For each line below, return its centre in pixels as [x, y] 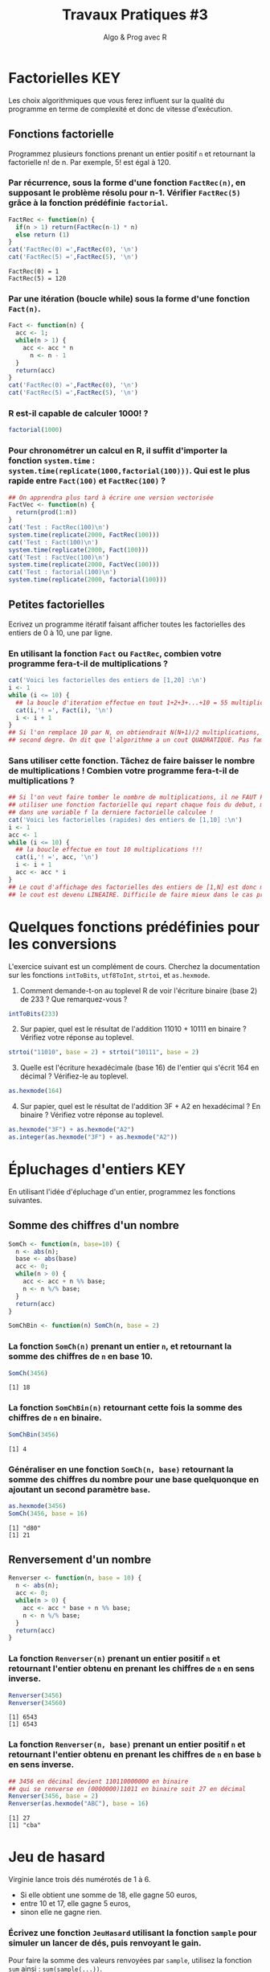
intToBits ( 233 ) [34, 1014]
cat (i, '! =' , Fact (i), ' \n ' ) [64, 710]
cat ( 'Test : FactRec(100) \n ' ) [59, 528]
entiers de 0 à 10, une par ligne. [60, 632]
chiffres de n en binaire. [55, 1418]
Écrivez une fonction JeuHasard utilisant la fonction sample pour [133, 1933]
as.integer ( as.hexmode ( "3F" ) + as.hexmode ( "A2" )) [93, 1137]
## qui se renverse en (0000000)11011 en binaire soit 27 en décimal [127, 1789]
